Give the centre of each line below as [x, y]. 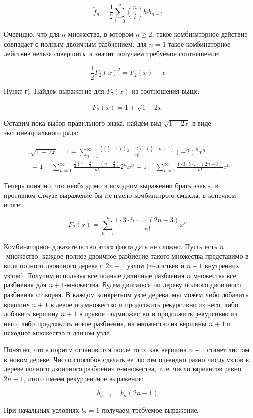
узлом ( [138, 265]
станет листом [228, 349]
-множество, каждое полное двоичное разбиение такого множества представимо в [126, 256]
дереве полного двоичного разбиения [59, 369]
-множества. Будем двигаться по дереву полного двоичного [153, 285]
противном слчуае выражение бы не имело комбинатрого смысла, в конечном [120, 195]
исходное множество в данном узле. [58, 333]
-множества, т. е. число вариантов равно [181, 369]
